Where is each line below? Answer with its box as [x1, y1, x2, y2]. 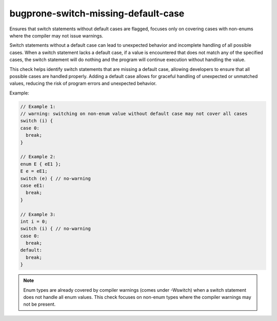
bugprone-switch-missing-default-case [9, 8, 185, 19]
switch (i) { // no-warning [20, 226, 91, 232]
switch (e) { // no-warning [20, 175, 91, 181]
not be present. [23, 301, 56, 308]
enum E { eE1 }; [20, 161, 62, 167]
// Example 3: [20, 211, 56, 217]
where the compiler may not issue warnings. [9, 32, 104, 39]
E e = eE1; [20, 168, 48, 174]
